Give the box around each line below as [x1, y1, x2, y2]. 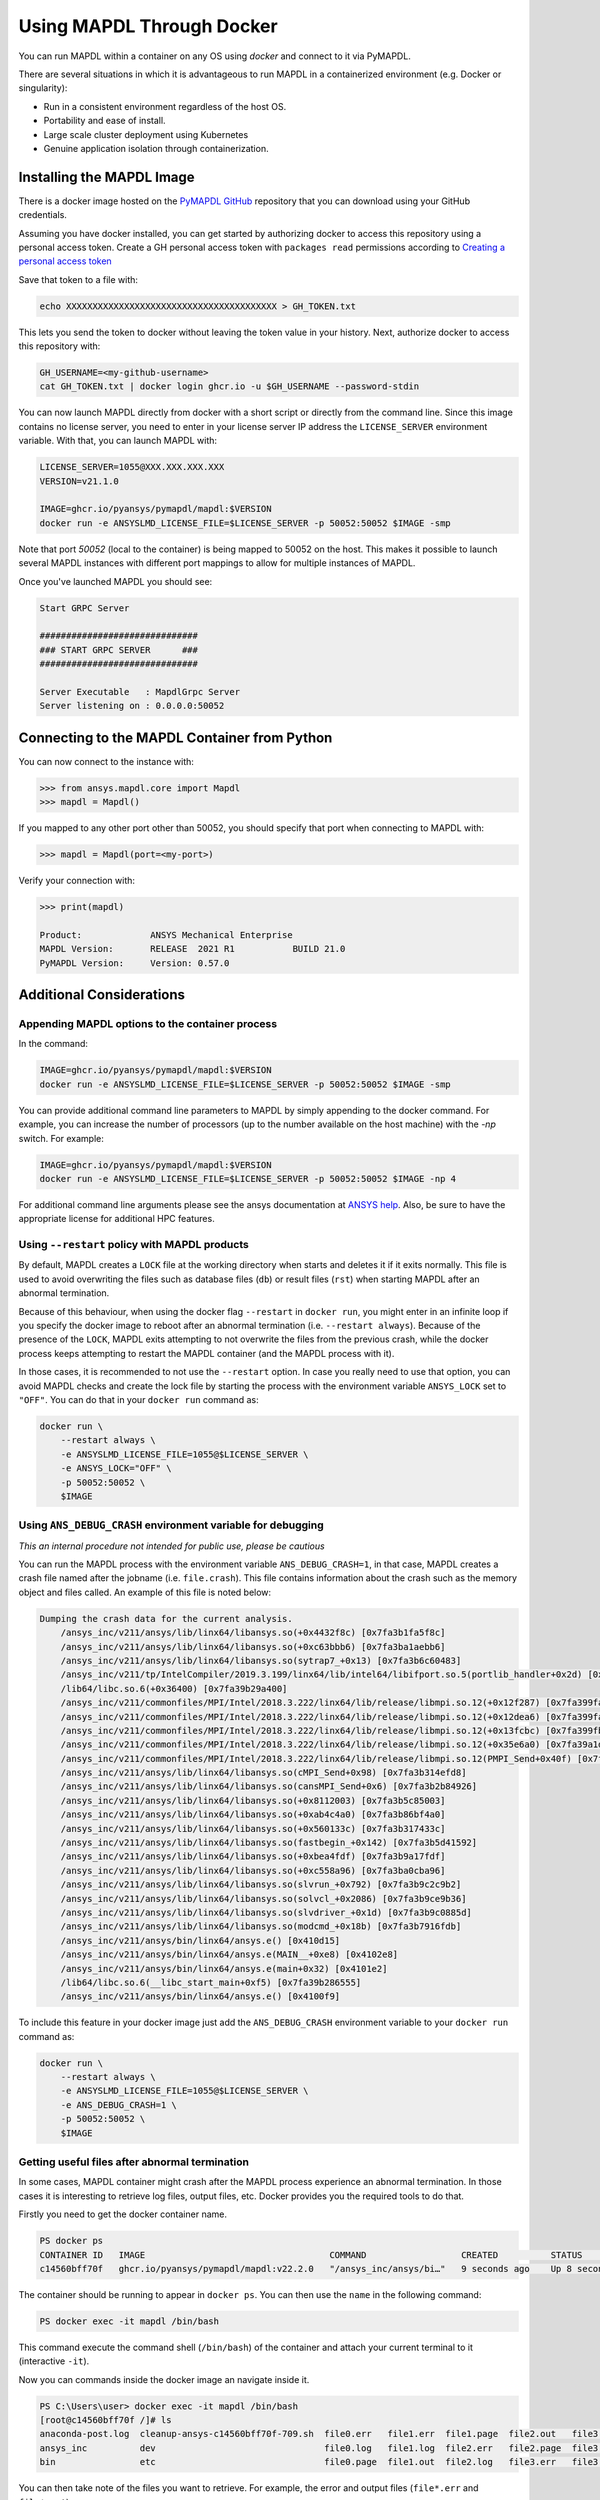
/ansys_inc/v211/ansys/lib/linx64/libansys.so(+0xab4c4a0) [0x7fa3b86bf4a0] [60, 1809, 446, 1820]
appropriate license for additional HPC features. [18, 1213, 215, 1225]
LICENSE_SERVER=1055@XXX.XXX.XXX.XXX [39, 461, 225, 473]
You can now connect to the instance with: [18, 755, 195, 767]
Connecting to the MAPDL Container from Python [18, 729, 333, 746]
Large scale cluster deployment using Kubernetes [43, 128, 249, 140]
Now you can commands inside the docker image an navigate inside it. [18, 2373, 310, 2385]
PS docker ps [39, 2235, 104, 2247]
